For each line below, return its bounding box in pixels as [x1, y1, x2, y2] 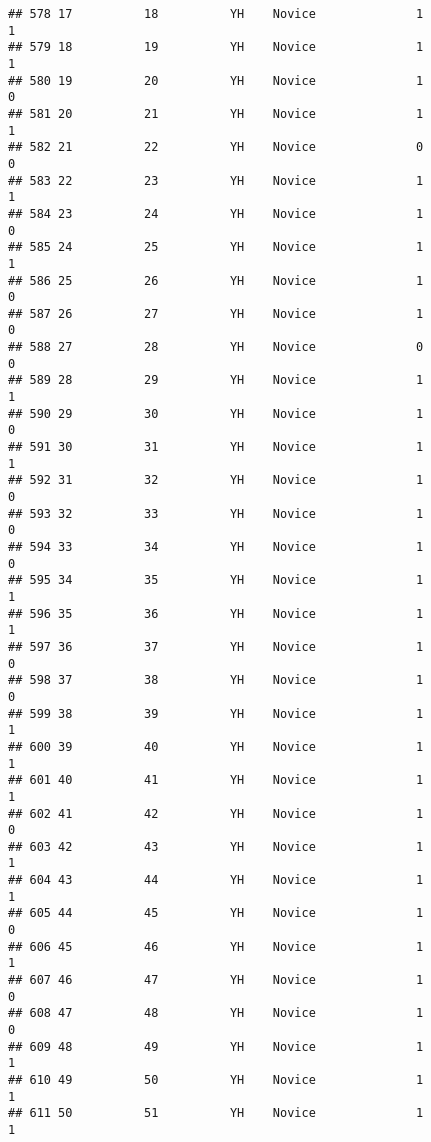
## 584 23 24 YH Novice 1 [8, 206, 424, 221]
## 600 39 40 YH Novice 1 [8, 739, 424, 754]
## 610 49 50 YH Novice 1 [8, 1073, 424, 1087]
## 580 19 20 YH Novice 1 [8, 73, 424, 88]
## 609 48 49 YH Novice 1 [8, 1039, 424, 1054]
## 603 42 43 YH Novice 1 [8, 839, 424, 854]
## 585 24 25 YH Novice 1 [8, 240, 424, 255]
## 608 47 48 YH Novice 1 [8, 1006, 424, 1021]
